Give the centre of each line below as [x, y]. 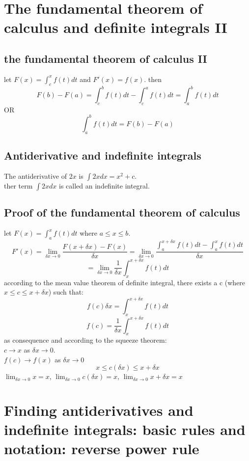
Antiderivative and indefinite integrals [103, 155]
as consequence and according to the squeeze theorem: [85, 340]
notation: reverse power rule [102, 448]
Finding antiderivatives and [99, 410]
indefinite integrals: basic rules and [125, 429]
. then [153, 79]
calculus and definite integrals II [116, 27]
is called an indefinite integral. [104, 185]
